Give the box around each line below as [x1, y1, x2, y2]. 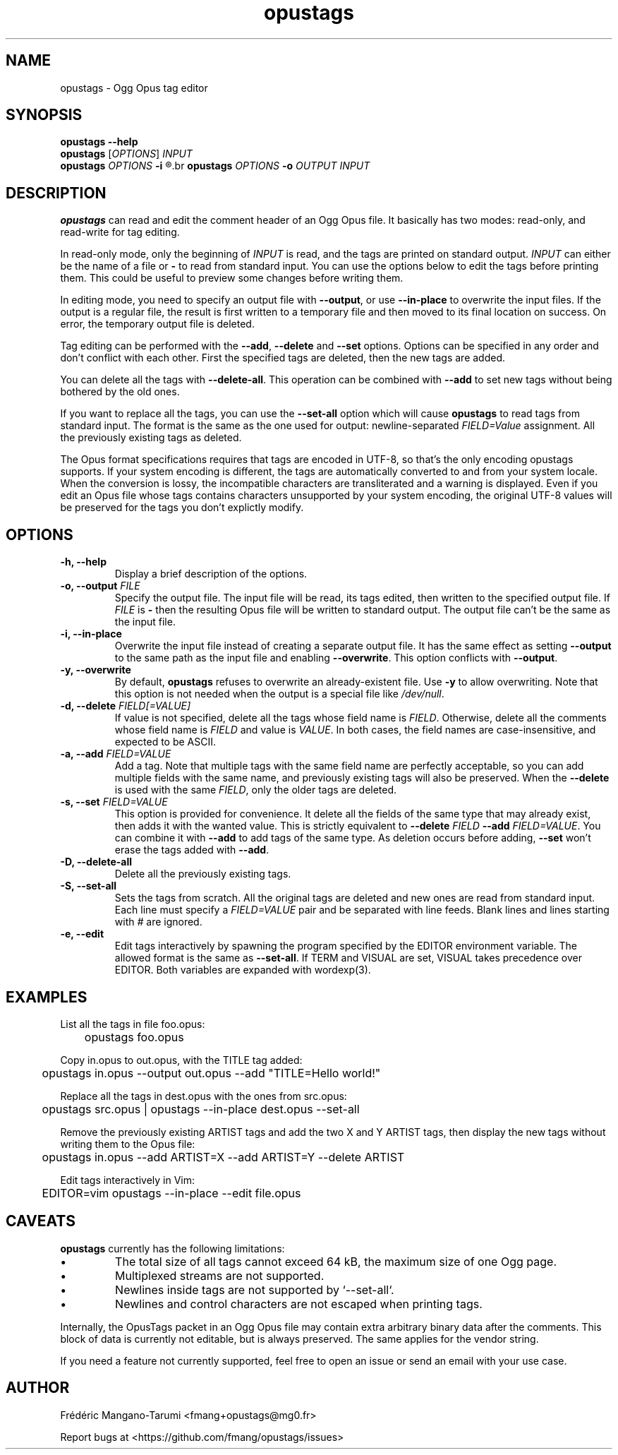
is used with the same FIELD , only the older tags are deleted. [114, 784, 397, 796]
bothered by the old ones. [60, 385, 180, 398]
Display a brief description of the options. [114, 568, 308, 580]
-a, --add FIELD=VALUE [60, 748, 171, 760]
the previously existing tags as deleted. [60, 431, 242, 444]
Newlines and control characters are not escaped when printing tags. [115, 1296, 483, 1311]
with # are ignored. [114, 916, 202, 928]
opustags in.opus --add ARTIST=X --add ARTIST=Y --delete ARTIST [42, 1149, 405, 1164]
